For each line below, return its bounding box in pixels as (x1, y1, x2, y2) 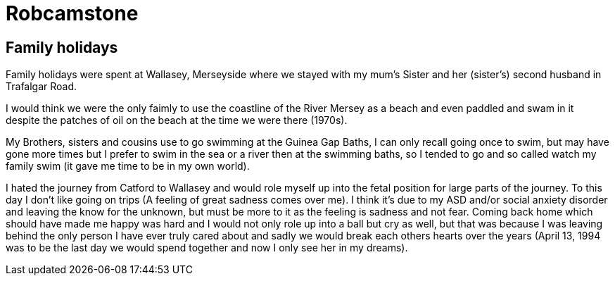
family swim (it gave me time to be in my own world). (6, 160, 250, 173)
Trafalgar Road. (6, 80, 77, 93)
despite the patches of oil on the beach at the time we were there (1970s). (6, 114, 348, 127)
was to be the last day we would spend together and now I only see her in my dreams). (6, 242, 408, 254)
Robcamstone (6, 1, 139, 25)
